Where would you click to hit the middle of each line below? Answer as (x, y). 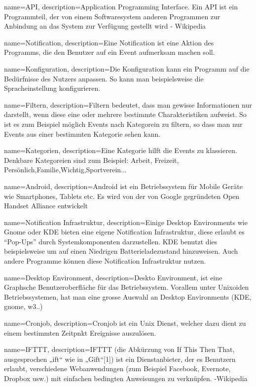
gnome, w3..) (23, 306)
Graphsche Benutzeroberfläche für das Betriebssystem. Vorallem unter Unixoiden (127, 287)
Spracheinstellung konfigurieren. (52, 88)
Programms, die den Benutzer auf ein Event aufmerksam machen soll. (110, 52)
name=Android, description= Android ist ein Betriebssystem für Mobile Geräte (123, 186)
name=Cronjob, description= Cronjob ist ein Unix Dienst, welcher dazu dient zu (125, 323)
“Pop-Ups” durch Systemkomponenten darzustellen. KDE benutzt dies (111, 241)
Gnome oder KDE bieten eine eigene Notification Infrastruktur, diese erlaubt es (124, 232)
